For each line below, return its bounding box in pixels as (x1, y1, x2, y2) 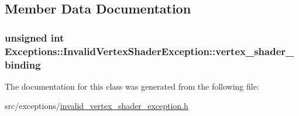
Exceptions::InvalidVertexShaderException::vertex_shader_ (5, 43, 294, 58)
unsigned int (5, 30, 64, 45)
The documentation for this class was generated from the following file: (5, 80, 259, 92)
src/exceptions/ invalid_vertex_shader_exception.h (5, 100, 188, 112)
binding (5, 57, 41, 71)
